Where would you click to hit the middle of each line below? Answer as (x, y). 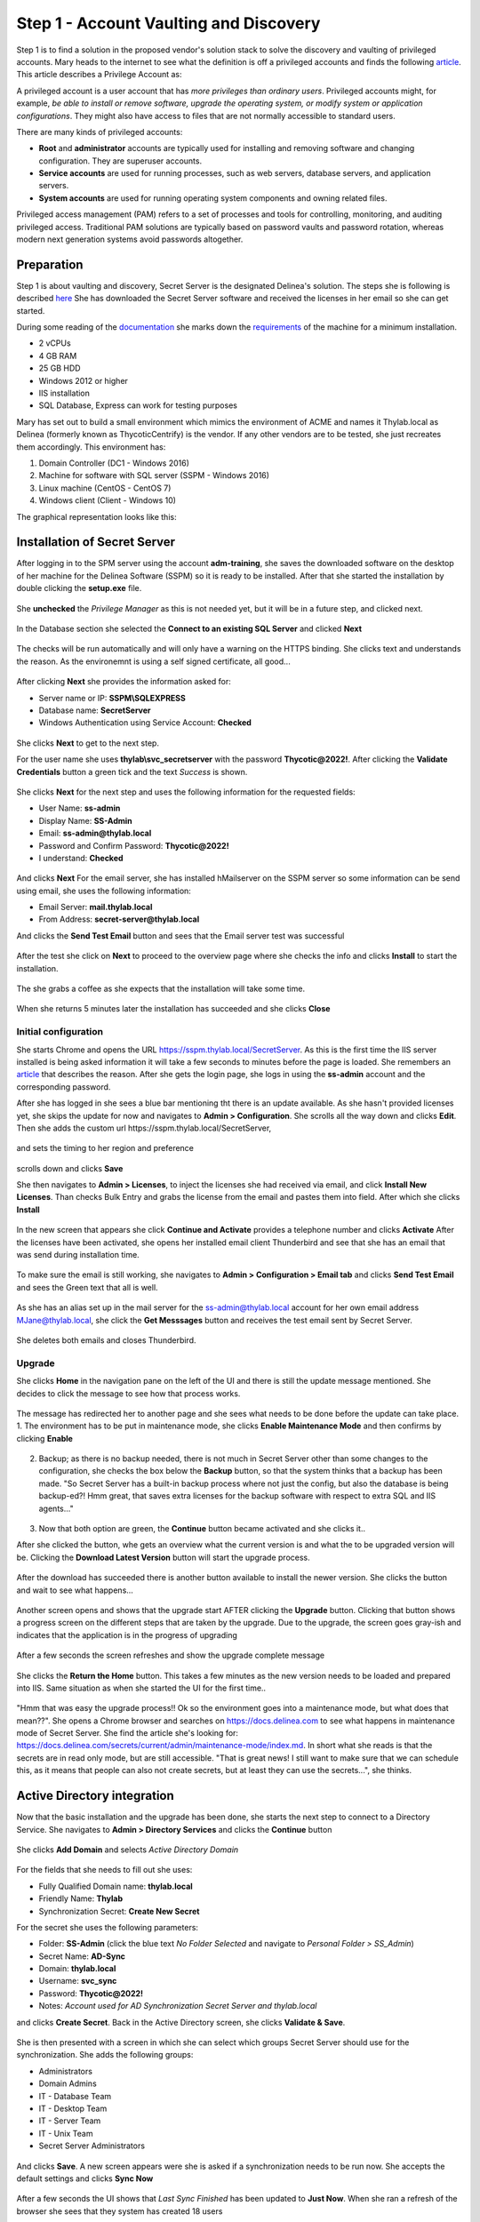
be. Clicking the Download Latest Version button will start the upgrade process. (163, 1557)
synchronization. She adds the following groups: (105, 2055)
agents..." (56, 1508)
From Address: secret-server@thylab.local (119, 919)
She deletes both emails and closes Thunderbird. (106, 1340)
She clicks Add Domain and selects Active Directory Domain (128, 1850)
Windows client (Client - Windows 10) (108, 500)
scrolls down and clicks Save (70, 1168)
